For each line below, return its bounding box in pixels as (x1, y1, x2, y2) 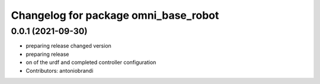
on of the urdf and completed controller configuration (25, 59, 156, 66)
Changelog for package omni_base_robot (11, 9, 219, 22)
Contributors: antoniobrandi (25, 67, 94, 74)
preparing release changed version (25, 42, 112, 49)
